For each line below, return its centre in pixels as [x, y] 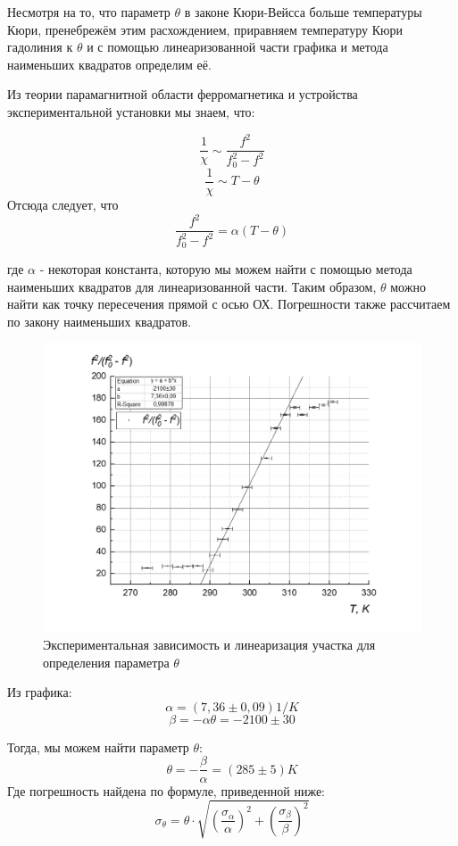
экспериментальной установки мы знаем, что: [131, 111]
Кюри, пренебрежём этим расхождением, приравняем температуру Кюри [205, 29]
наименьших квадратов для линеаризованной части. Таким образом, [192, 286]
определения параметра [106, 662]
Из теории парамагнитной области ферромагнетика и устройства [183, 94]
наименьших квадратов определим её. [109, 64]
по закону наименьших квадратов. [100, 321]
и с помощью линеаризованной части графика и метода [237, 47]
